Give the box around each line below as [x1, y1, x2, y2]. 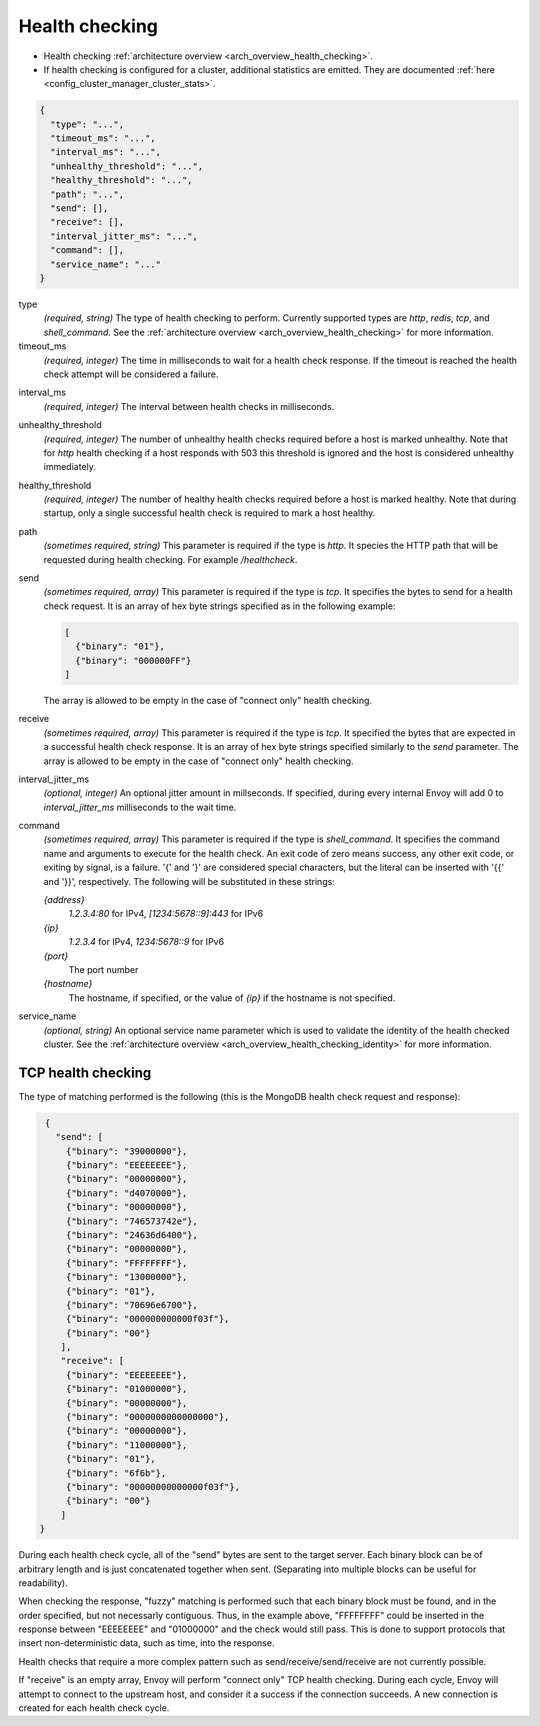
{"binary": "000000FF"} [75, 655, 192, 666]
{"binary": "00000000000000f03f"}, [65, 1481, 240, 1492]
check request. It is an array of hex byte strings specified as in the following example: [43, 600, 396, 612]
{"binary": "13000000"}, [65, 1271, 188, 1283]
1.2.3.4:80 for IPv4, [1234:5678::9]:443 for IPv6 [68, 908, 264, 920]
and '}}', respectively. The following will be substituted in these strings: [43, 875, 335, 887]
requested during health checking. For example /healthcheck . [43, 553, 298, 565]
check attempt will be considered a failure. [43, 368, 219, 380]
